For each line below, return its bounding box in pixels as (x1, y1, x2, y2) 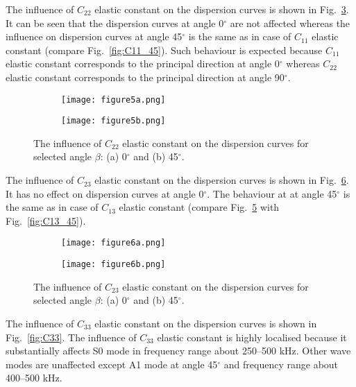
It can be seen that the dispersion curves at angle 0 (6, 15, 224, 30)
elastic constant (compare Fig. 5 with (119, 200, 280, 214)
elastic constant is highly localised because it (157, 329, 347, 344)
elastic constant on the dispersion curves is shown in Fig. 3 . (94, 2, 349, 16)
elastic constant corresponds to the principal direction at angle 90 (6, 69, 285, 84)
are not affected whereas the (230, 15, 350, 30)
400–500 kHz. (6, 370, 62, 385)
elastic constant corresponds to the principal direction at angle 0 (6, 56, 280, 71)
